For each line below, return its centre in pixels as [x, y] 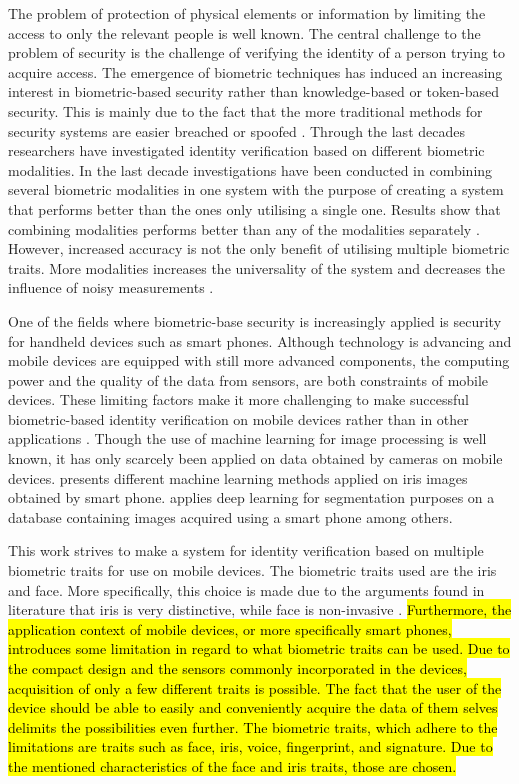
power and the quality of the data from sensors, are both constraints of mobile [248, 379]
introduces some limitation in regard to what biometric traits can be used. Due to [259, 648]
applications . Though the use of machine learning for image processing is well [247, 438]
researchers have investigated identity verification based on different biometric [246, 150]
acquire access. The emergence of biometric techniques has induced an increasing [255, 71]
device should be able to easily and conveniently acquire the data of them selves [253, 707]
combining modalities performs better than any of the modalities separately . [244, 228]
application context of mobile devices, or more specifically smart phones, [230, 628]
